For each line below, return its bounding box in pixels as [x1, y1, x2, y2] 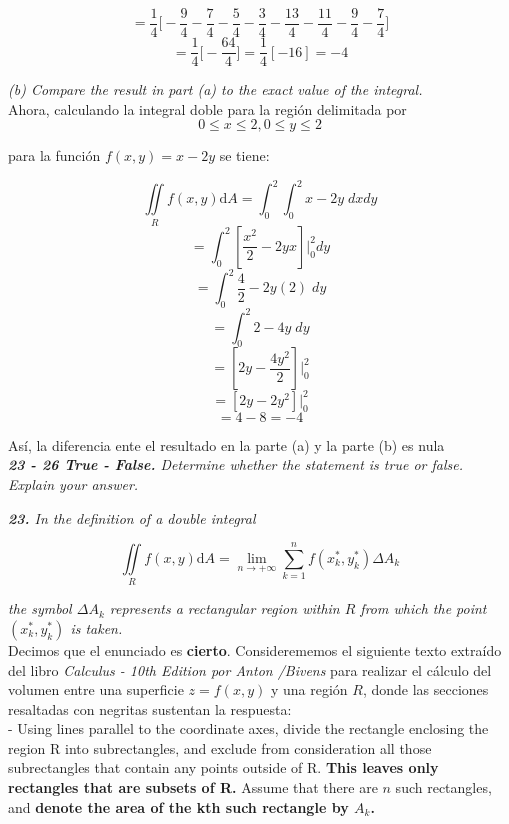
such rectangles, [395, 777, 492, 798]
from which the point [360, 598, 487, 619]
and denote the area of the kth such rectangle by [8, 796, 349, 817]
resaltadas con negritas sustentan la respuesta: [8, 698, 292, 719]
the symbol [8, 598, 72, 619]
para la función [8, 145, 101, 166]
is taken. [70, 617, 123, 638]
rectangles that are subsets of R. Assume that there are [8, 777, 378, 798]
